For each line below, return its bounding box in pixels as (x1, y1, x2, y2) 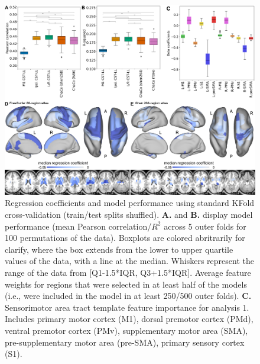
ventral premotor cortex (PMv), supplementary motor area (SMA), (5, 324, 248, 337)
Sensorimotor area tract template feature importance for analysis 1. (5, 301, 249, 313)
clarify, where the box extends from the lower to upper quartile (5, 243, 233, 255)
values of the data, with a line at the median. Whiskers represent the (5, 255, 254, 267)
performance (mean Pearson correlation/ (5, 220, 152, 232)
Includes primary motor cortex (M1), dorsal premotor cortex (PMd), (5, 313, 253, 325)
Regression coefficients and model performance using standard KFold (5, 197, 255, 209)
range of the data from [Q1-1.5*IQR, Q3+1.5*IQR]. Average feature (5, 266, 251, 279)
